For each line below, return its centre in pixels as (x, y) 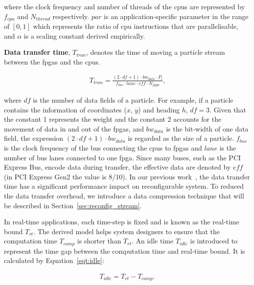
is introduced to (214, 241)
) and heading (159, 109)
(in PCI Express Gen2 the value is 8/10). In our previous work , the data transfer (127, 176)
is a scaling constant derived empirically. (84, 35)
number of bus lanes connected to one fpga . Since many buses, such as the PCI (123, 157)
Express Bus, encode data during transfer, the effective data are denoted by (117, 167)
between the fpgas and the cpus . (52, 61)
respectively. (71, 16)
